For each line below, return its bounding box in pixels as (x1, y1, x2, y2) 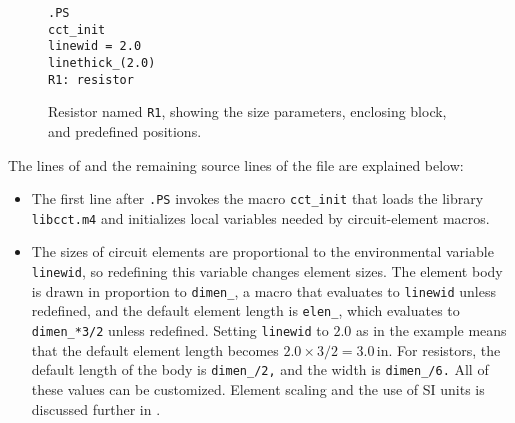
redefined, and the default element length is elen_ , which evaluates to (31, 300, 460, 321)
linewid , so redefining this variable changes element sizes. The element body (31, 261, 503, 282)
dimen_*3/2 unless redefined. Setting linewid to (31, 320, 329, 340)
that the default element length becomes (31, 339, 279, 360)
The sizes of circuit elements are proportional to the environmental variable (31, 241, 494, 262)
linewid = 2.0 (48, 39, 142, 54)
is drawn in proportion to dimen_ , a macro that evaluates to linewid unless (31, 280, 496, 301)
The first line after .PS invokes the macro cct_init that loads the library (31, 188, 484, 209)
